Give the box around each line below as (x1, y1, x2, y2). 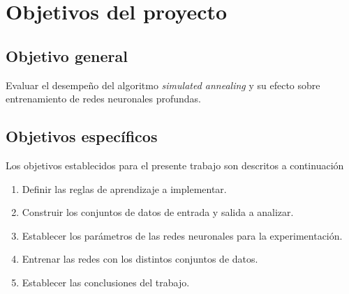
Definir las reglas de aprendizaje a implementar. (22, 181, 227, 196)
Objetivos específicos (6, 125, 158, 147)
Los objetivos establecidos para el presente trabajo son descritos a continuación (6, 157, 344, 172)
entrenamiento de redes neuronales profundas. (6, 91, 202, 106)
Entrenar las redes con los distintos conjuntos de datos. (22, 252, 258, 266)
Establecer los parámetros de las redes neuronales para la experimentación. (22, 228, 343, 242)
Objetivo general (6, 45, 128, 66)
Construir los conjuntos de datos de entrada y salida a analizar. (22, 205, 294, 219)
